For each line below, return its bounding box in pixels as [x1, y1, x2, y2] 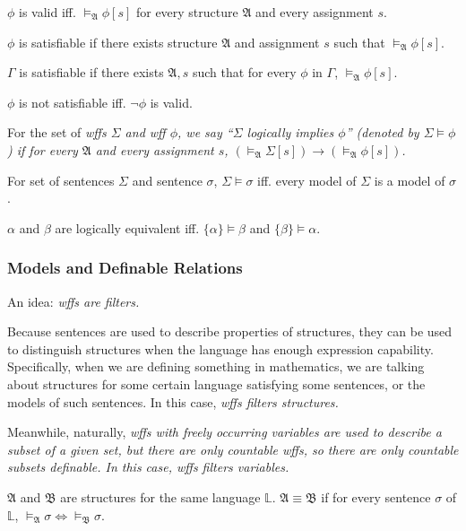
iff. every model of [257, 170, 357, 189]
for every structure [135, 3, 238, 21]
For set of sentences [7, 170, 115, 189]
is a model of [374, 170, 445, 189]
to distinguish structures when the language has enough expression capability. [7, 339, 434, 358]
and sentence [132, 170, 203, 189]
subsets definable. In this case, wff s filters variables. [7, 457, 289, 476]
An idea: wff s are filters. [7, 292, 140, 310]
